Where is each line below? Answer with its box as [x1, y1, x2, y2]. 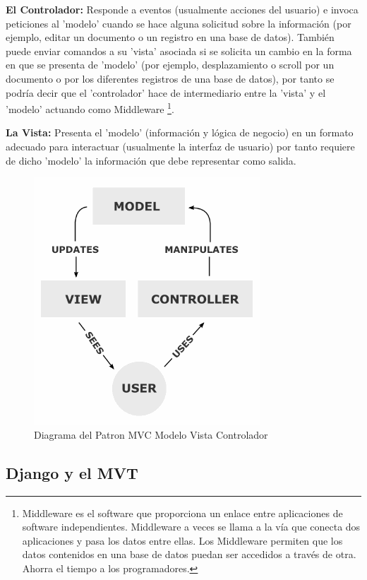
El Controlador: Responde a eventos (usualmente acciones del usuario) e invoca [6, 2, 359, 16]
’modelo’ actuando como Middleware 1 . [6, 100, 174, 116]
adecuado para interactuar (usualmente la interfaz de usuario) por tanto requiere [6, 139, 355, 153]
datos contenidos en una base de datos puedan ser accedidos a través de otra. [22, 547, 356, 562]
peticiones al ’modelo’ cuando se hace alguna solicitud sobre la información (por [6, 16, 351, 30]
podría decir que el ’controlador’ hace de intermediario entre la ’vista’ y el [6, 85, 326, 100]
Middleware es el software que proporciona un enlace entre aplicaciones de [22, 505, 343, 520]
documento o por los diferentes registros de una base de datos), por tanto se [6, 71, 335, 85]
